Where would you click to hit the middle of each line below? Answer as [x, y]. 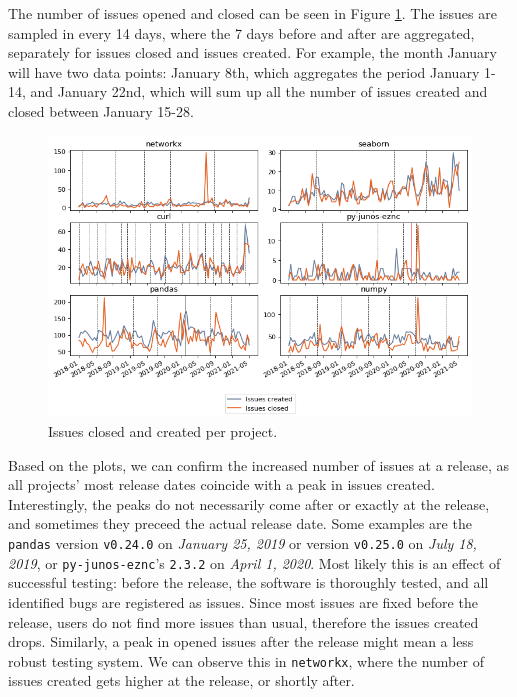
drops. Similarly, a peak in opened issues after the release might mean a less [241, 641]
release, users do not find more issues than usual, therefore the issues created [243, 621]
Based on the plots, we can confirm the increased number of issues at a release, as [258, 464]
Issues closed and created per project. [163, 431]
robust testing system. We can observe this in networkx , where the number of [246, 660]
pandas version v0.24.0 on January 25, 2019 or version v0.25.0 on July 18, [242, 543]
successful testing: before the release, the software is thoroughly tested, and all [248, 582]
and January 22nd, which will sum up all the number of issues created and [259, 91]
